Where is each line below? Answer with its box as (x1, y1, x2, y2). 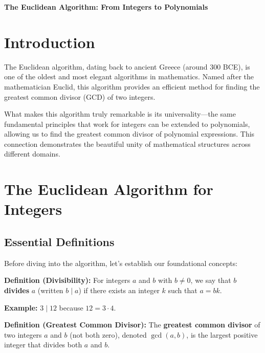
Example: (4, 302, 38, 313)
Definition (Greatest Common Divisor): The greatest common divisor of (4, 319, 260, 330)
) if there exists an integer (78, 285, 160, 296)
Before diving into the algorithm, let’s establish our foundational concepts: (4, 257, 238, 268)
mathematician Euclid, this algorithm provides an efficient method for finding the (4, 81, 260, 92)
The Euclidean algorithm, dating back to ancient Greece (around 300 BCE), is (4, 61, 250, 72)
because (59, 302, 83, 313)
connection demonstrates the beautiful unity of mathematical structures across (4, 138, 251, 149)
